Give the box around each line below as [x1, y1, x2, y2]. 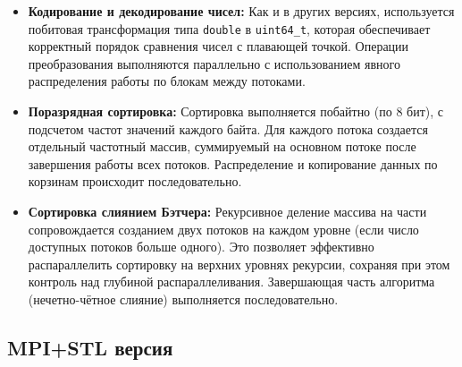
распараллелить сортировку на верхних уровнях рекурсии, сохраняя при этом [28, 254, 450, 273]
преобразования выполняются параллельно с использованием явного [28, 54, 400, 73]
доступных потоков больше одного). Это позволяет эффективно [28, 237, 374, 256]
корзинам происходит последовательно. [28, 172, 242, 191]
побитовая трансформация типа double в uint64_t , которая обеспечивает [28, 19, 431, 38]
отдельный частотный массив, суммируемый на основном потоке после [28, 137, 416, 156]
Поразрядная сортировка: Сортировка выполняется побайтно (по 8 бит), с [28, 102, 443, 121]
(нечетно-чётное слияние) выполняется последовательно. [28, 289, 339, 308]
